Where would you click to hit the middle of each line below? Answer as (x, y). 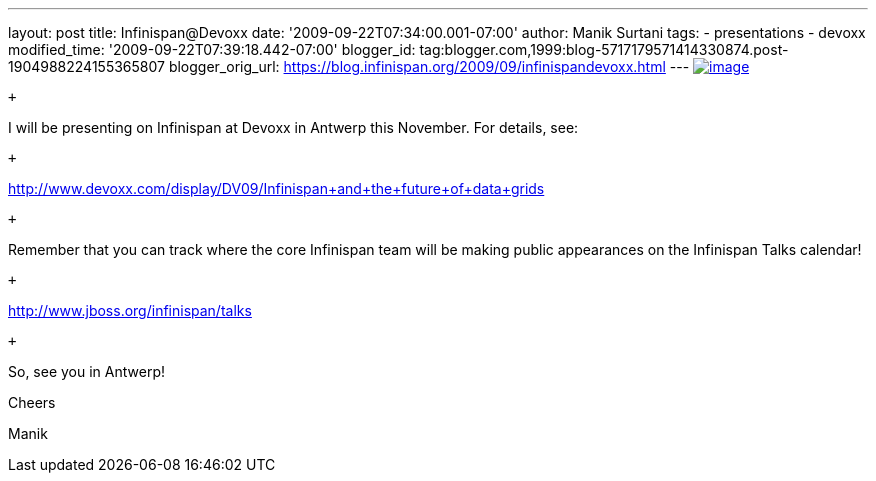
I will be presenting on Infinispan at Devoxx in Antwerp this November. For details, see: (293, 127)
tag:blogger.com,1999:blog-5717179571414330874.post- (604, 49)
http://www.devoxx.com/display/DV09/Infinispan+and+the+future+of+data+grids (276, 188)
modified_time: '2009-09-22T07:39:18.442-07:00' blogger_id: (212, 49)
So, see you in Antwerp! (86, 371)
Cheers (32, 402)
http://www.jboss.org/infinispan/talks (130, 310)
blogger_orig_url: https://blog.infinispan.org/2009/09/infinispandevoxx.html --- (429, 66)
